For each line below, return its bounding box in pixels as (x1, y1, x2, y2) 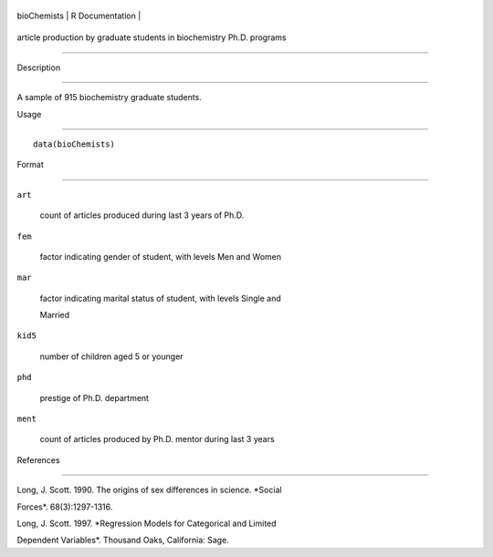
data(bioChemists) (33, 139, 116, 150)
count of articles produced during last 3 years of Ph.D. (39, 210, 245, 221)
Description (16, 62, 61, 73)
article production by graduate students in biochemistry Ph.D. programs (16, 32, 287, 43)
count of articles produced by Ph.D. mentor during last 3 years (39, 434, 275, 445)
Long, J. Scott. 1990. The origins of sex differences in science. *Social (16, 484, 282, 496)
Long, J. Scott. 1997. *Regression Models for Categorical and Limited (16, 518, 278, 529)
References (16, 454, 60, 465)
